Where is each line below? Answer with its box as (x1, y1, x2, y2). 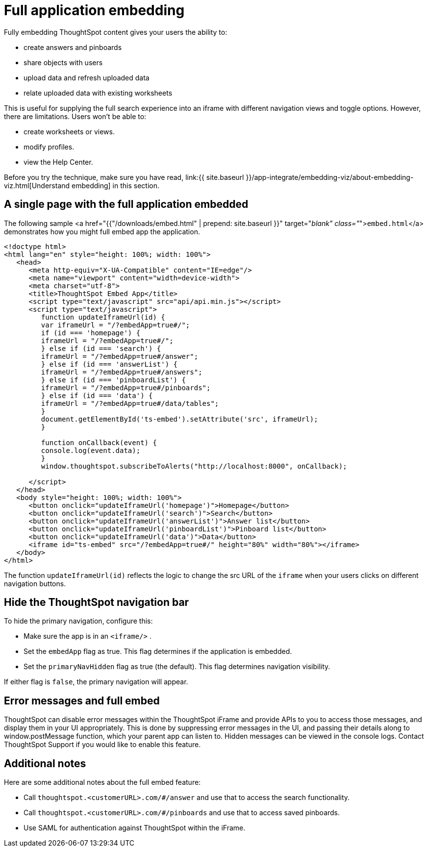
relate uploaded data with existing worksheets (24, 88, 173, 97)
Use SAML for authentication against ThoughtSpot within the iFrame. (24, 824, 246, 832)
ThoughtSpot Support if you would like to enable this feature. (4, 740, 201, 749)
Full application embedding (4, 2, 185, 19)
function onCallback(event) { (41, 438, 157, 447)
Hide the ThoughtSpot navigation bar (4, 596, 189, 609)
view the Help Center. (24, 157, 93, 166)
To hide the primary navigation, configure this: (4, 617, 153, 626)
